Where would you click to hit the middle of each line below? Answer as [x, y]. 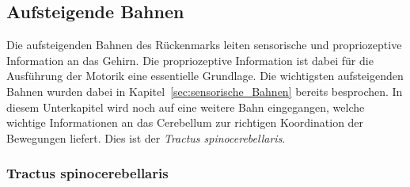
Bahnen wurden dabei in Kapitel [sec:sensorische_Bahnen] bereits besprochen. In [205, 91]
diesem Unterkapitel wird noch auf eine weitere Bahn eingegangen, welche [186, 107]
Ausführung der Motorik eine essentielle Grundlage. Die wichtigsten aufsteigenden [205, 76]
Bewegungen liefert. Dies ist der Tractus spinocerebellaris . [146, 137]
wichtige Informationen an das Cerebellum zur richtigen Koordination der [185, 122]
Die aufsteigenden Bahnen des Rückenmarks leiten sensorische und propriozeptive [204, 45]
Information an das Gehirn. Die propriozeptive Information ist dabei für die [190, 60]
